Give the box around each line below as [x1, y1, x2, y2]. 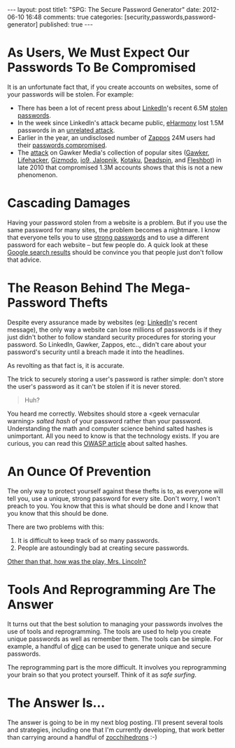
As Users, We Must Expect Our [7, 45, 190, 61]
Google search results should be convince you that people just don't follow [7, 248, 224, 256]
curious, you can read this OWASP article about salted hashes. [7, 439, 187, 447]
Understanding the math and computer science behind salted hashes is [7, 424, 213, 432]
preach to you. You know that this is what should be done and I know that [7, 502, 219, 510]
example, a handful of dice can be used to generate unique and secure [7, 642, 212, 650]
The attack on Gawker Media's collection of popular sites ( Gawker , [17, 148, 210, 157]
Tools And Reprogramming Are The [7, 581, 216, 598]
